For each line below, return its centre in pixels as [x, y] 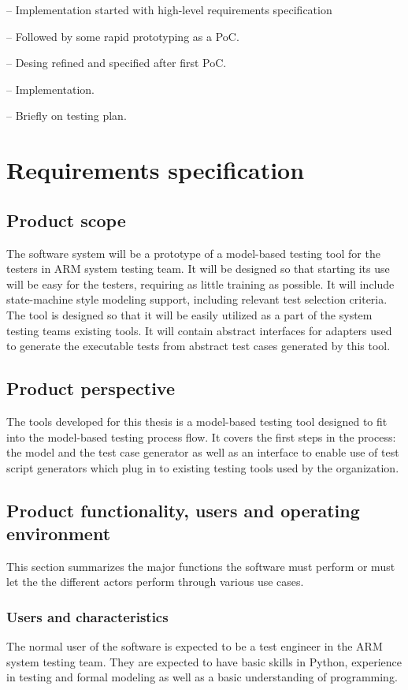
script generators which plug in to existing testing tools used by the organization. [203, 467]
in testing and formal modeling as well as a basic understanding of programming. [202, 677]
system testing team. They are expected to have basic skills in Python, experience [204, 661]
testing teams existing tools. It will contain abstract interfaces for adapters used [199, 330]
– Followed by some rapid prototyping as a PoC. [123, 36]
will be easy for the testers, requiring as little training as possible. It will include [200, 283]
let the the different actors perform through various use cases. [155, 582]
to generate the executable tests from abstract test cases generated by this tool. [198, 346]
